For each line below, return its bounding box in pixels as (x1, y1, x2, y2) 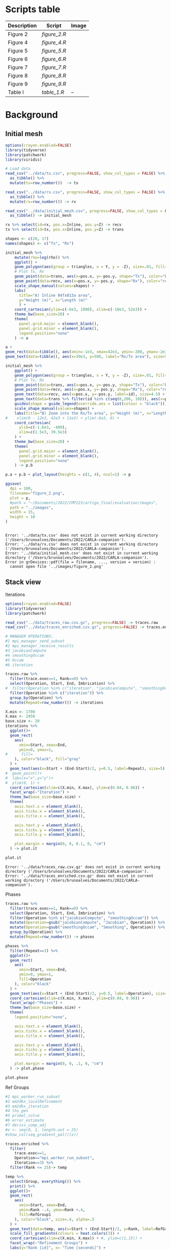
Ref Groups (5, 1084, 30, 1090)
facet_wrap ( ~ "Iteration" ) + (10, 790, 70, 795)
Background (5, 109, 58, 121)
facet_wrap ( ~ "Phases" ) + (10, 1000, 63, 1005)
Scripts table (5, 4, 61, 15)
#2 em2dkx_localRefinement (5, 1099, 63, 1104)
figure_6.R (41, 55, 66, 62)
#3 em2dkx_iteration (5, 1104, 49, 1109)
